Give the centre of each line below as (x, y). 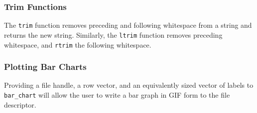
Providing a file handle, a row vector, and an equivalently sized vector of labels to (129, 85)
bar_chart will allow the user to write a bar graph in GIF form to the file (117, 95)
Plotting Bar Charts (45, 67)
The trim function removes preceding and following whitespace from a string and (128, 25)
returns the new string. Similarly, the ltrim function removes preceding (113, 34)
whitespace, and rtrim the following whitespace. (78, 44)
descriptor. (20, 104)
